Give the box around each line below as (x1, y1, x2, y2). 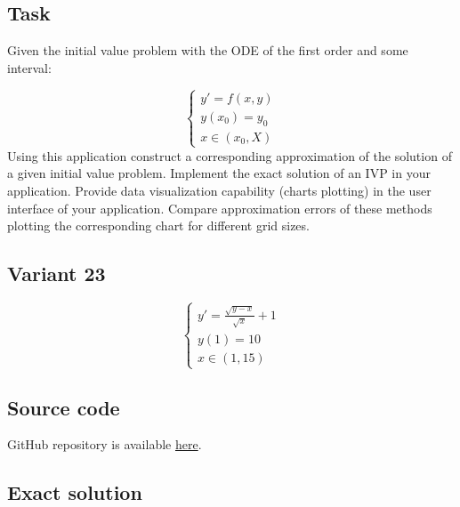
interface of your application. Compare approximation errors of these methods (7, 198, 432, 217)
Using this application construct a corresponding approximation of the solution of (7, 146, 452, 165)
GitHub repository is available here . (7, 435, 202, 454)
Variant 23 (7, 260, 106, 287)
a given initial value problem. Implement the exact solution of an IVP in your (7, 164, 431, 182)
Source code (7, 393, 120, 421)
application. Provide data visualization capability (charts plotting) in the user (7, 181, 432, 199)
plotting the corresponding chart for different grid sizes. (7, 216, 310, 235)
